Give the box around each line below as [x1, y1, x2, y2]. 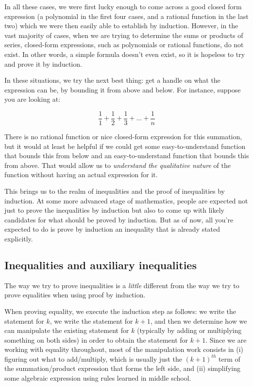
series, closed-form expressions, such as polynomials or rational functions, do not [4, 39, 244, 50]
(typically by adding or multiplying [137, 325, 242, 335]
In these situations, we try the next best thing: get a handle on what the [4, 75, 220, 85]
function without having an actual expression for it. [4, 169, 158, 180]
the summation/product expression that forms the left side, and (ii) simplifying [4, 363, 240, 373]
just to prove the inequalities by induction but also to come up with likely [4, 205, 224, 215]
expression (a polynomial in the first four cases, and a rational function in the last [4, 11, 249, 21]
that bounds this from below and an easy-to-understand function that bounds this [4, 150, 249, 161]
